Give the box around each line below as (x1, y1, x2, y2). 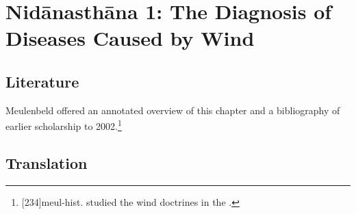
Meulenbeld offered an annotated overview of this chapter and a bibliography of (5, 103, 340, 117)
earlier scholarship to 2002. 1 (5, 117, 122, 133)
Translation (5, 152, 88, 173)
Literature (5, 70, 79, 92)
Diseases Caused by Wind (5, 24, 255, 52)
